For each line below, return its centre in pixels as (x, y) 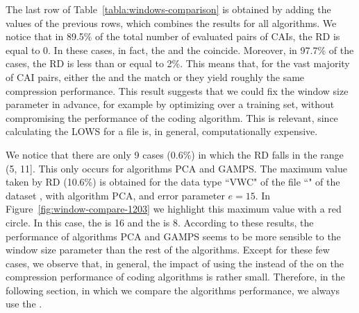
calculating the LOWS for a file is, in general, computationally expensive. (162, 131)
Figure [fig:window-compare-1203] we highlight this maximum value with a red (174, 209)
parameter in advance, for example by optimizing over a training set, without (170, 104)
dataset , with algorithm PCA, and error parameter (115, 195)
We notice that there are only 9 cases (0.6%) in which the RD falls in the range (175, 154)
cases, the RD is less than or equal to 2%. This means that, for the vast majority (178, 63)
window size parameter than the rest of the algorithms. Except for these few (168, 250)
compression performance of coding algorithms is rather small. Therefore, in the (175, 277)
